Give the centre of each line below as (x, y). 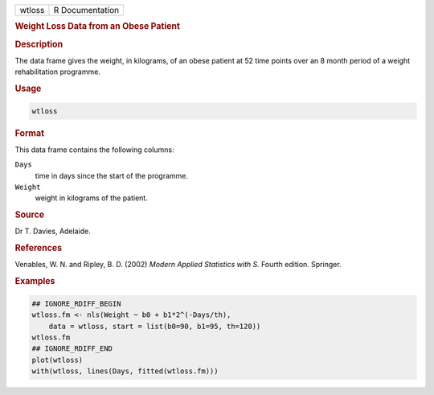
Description (39, 44)
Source (30, 215)
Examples (35, 282)
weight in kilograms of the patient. (91, 198)
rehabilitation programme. (57, 72)
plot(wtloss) (57, 360)
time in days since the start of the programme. (112, 175)
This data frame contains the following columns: (94, 150)
